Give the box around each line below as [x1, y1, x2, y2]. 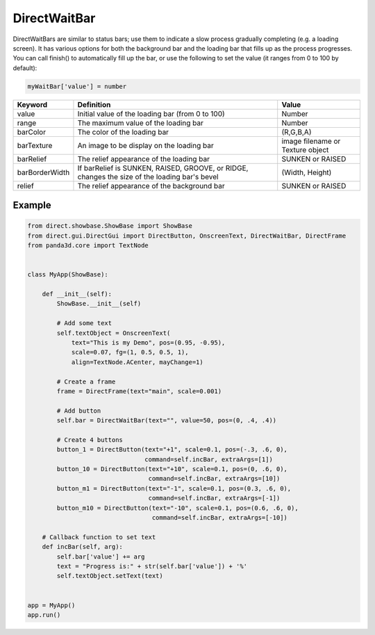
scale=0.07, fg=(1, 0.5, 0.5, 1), [71, 348, 189, 356]
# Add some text [56, 320, 112, 327]
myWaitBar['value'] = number [27, 82, 127, 90]
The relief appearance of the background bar [77, 181, 225, 190]
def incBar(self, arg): [42, 543, 123, 551]
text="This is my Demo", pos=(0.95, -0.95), [71, 338, 226, 347]
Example [12, 199, 51, 211]
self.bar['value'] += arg [56, 552, 145, 561]
